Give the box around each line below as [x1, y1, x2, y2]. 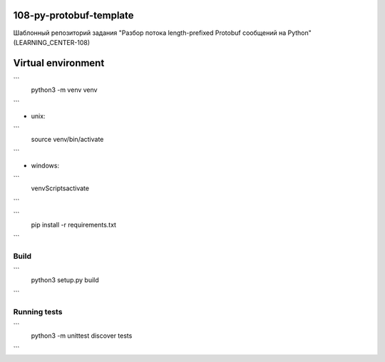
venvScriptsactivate [31, 184, 89, 192]
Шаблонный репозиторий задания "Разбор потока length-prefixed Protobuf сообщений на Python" [13, 29, 312, 37]
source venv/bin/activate [31, 135, 104, 143]
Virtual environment [13, 57, 105, 69]
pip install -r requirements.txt [31, 220, 117, 229]
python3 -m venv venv [31, 86, 98, 94]
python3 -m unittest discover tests [31, 331, 133, 340]
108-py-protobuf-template [13, 9, 135, 21]
